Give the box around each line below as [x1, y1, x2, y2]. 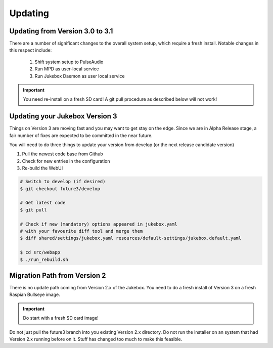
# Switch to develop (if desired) [20, 179, 106, 185]
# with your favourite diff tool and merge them [20, 228, 143, 234]
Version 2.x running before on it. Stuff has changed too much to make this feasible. [9, 336, 183, 342]
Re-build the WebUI [22, 165, 63, 171]
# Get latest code [20, 200, 66, 206]
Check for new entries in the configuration [22, 158, 110, 164]
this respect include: [9, 47, 52, 53]
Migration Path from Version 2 [9, 271, 106, 280]
